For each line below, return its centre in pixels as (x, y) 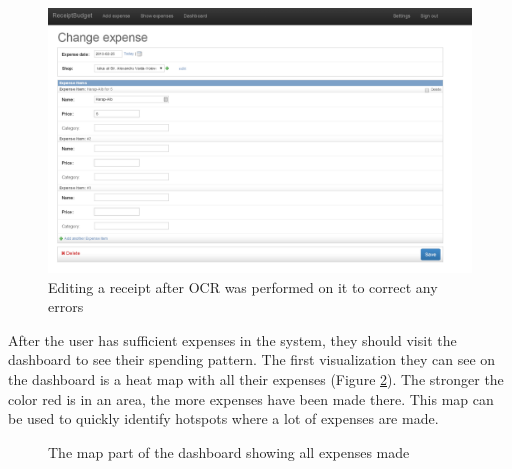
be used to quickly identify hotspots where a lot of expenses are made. (223, 418)
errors (66, 306)
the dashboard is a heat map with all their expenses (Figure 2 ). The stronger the (256, 378)
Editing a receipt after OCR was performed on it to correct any (243, 286)
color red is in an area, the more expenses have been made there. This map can (251, 398)
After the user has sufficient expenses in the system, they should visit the (232, 339)
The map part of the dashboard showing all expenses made (229, 451)
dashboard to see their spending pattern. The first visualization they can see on (252, 359)
